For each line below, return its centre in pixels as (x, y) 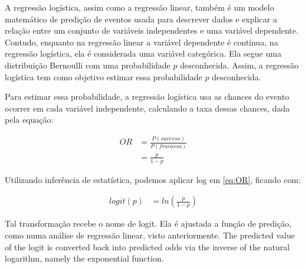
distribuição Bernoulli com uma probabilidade (88, 65)
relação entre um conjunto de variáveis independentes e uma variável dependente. (152, 30)
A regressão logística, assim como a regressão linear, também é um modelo (140, 7)
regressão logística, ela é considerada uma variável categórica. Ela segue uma (143, 53)
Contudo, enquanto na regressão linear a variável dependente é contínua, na (142, 42)
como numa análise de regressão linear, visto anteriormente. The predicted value (150, 235)
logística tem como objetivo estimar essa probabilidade (104, 76)
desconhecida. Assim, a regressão (239, 65)
